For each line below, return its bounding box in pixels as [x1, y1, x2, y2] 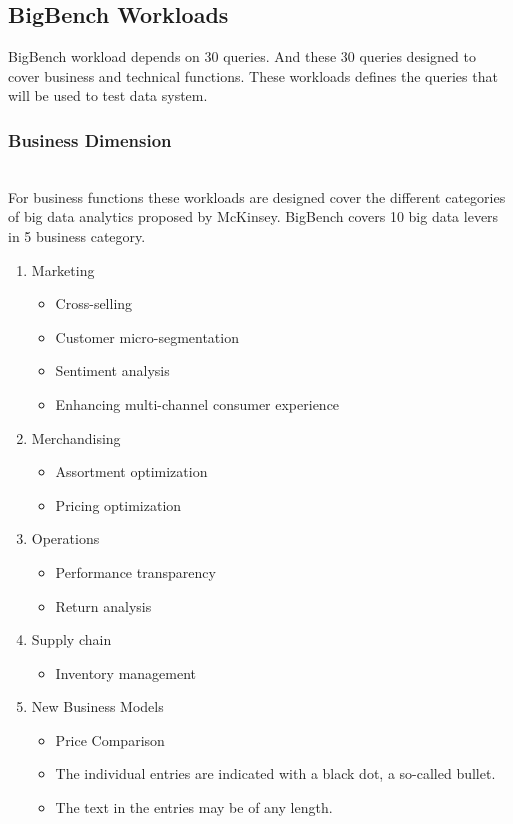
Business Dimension [8, 127, 172, 152]
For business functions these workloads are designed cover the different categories [8, 186, 506, 207]
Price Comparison [55, 729, 165, 750]
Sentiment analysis [55, 360, 170, 381]
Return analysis [55, 595, 152, 616]
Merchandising [31, 427, 121, 448]
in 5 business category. [8, 225, 146, 246]
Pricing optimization [55, 494, 182, 515]
